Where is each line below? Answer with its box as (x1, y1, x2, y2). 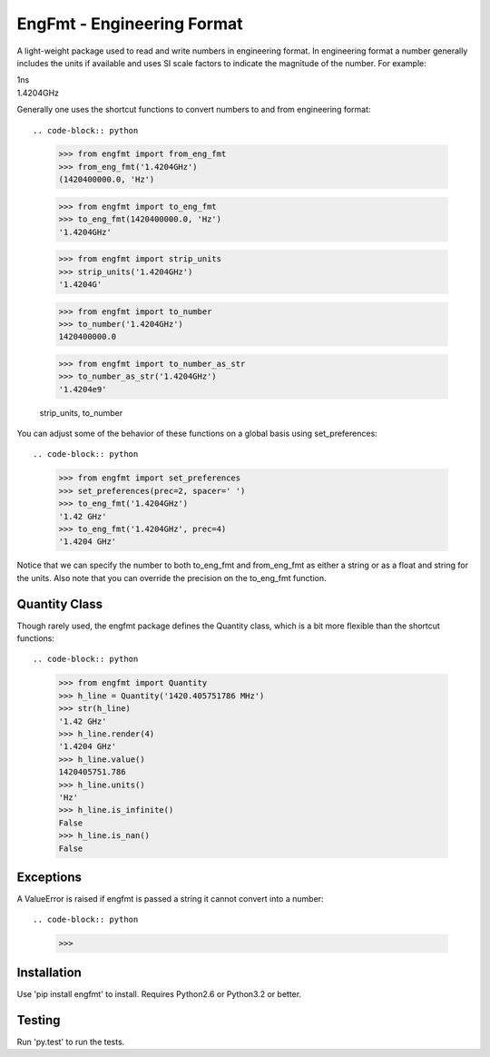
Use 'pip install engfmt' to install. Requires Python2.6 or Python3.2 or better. (16, 988, 302, 999)
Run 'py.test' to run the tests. (16, 1036, 125, 1047)
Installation (16, 964, 82, 980)
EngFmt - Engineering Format (16, 14, 244, 34)
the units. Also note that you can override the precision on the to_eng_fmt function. (16, 572, 327, 583)
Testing (16, 1013, 61, 1028)
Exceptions (16, 869, 82, 884)
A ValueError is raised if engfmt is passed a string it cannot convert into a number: (16, 894, 324, 904)
